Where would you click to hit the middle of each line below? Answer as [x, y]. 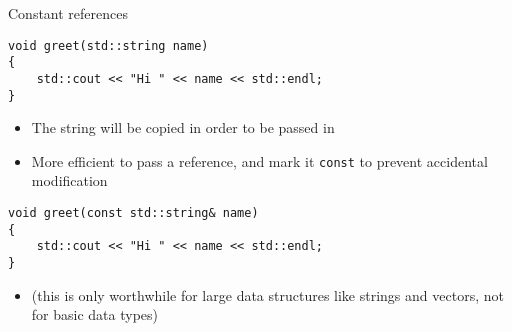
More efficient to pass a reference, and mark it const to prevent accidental [259, 160]
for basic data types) [94, 314]
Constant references [68, 13]
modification [69, 180]
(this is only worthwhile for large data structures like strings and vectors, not [267, 294]
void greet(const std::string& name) [133, 213]
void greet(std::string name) [108, 45]
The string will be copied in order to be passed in [183, 127]
